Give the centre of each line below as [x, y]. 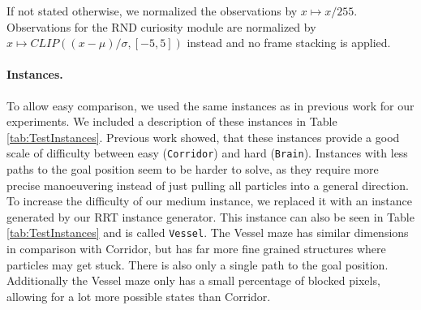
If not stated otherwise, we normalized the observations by [152, 11]
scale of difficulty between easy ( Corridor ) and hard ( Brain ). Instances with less [207, 153]
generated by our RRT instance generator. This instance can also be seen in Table [210, 216]
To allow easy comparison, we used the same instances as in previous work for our [210, 105]
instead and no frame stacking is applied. [289, 43]
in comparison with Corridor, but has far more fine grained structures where [196, 249]
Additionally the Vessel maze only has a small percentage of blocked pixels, [193, 280]
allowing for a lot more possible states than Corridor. [139, 296]
